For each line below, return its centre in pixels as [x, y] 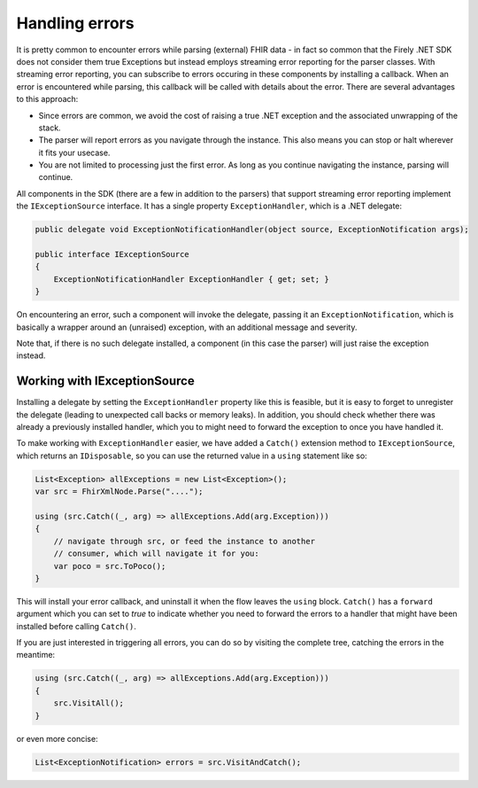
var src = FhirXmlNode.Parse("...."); [119, 492]
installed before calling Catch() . [77, 626]
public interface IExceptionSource [112, 254]
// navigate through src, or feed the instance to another [185, 541]
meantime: [36, 655]
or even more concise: [57, 738]
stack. [50, 128]
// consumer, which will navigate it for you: [157, 554]
